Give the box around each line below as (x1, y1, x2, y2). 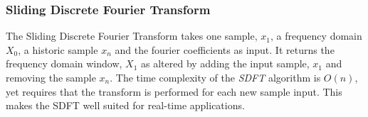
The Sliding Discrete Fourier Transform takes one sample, (6, 28, 258, 43)
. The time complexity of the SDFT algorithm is (110, 70, 321, 84)
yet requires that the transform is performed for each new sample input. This (6, 84, 342, 99)
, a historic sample (18, 42, 98, 57)
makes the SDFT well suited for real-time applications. (6, 98, 245, 113)
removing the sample (6, 70, 96, 84)
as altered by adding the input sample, (141, 56, 310, 71)
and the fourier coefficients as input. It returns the (115, 42, 335, 57)
